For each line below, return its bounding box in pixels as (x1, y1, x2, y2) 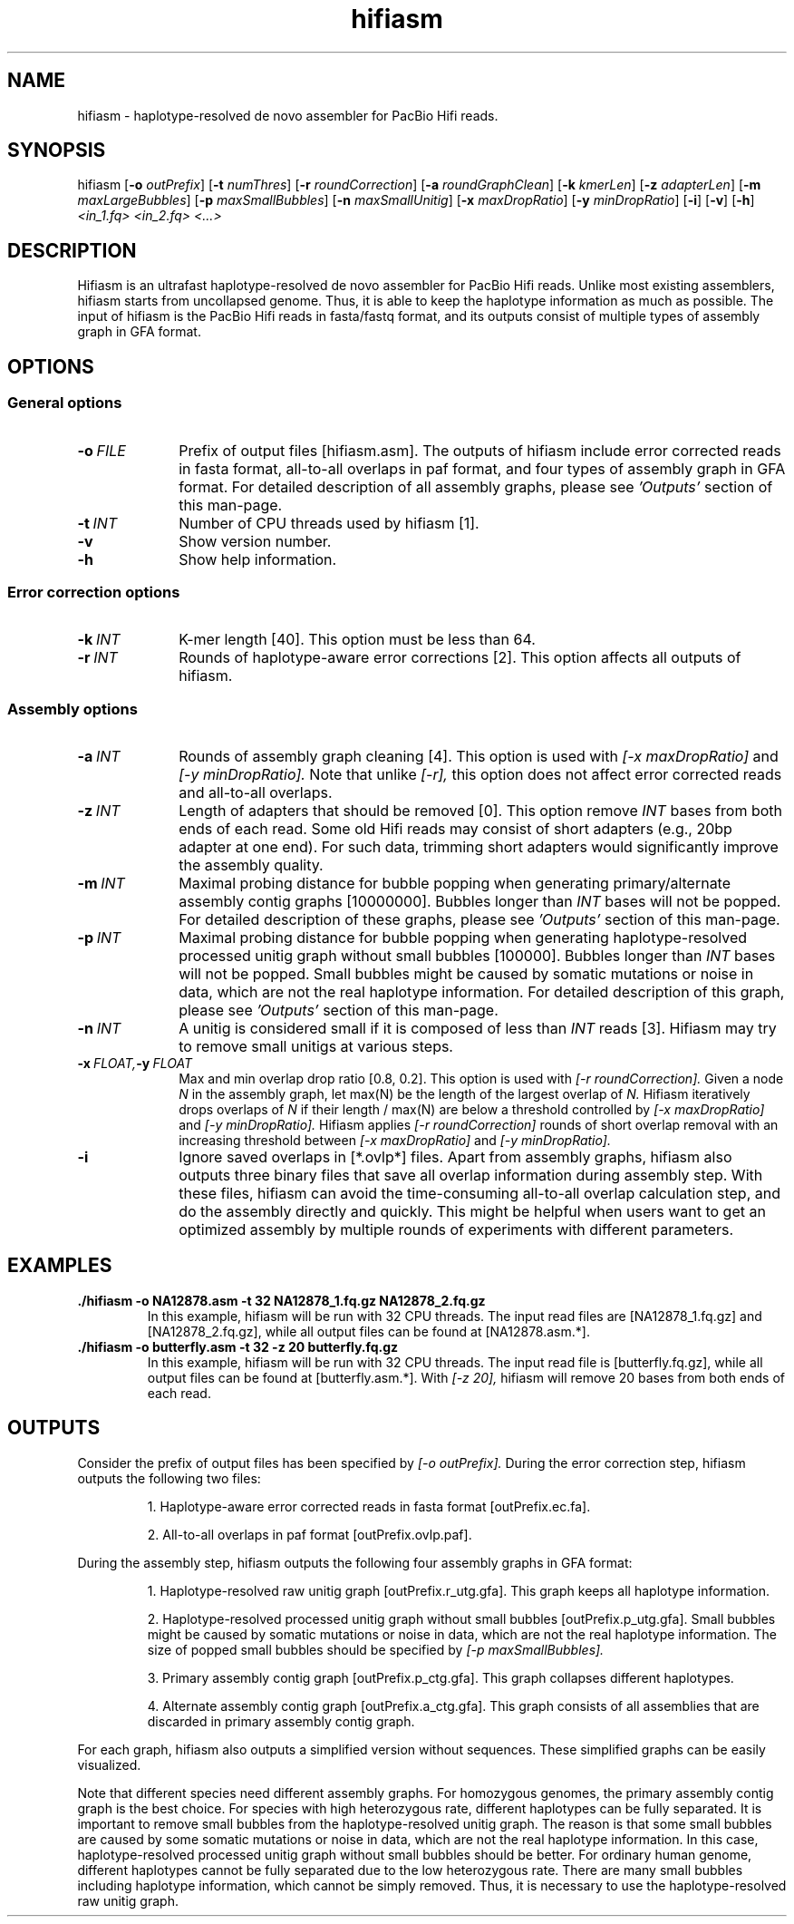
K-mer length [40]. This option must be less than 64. (179, 630, 536, 649)
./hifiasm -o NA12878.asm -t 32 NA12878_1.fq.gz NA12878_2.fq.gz (77, 1292, 486, 1308)
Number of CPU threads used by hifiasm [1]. (179, 513, 479, 532)
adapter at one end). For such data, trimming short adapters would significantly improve (179, 838, 779, 856)
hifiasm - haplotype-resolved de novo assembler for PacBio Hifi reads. (77, 107, 499, 123)
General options (7, 394, 122, 413)
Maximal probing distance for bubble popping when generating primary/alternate (179, 874, 731, 892)
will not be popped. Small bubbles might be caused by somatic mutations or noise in (179, 965, 754, 983)
